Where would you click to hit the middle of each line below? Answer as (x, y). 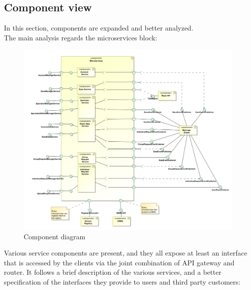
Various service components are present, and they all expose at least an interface (126, 253)
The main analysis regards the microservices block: (81, 37)
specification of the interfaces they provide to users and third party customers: (122, 281)
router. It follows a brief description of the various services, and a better (113, 272)
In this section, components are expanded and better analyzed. (99, 28)
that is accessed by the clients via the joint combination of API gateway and (119, 262)
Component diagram (55, 236)
